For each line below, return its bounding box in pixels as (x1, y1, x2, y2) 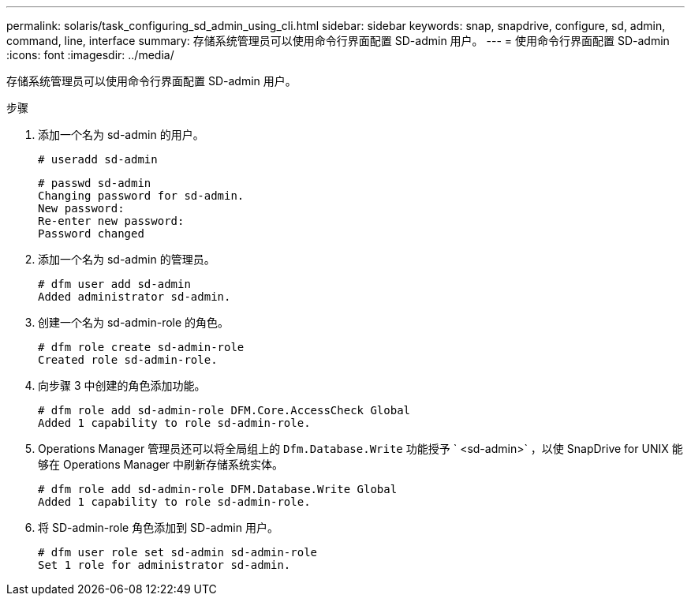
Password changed (38, 227, 144, 240)
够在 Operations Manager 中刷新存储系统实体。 (38, 458, 284, 471)
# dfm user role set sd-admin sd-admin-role (38, 546, 318, 559)
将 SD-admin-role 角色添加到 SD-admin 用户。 (38, 521, 278, 534)
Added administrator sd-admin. (38, 290, 231, 303)
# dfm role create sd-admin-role (38, 341, 245, 353)
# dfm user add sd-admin (38, 278, 191, 290)
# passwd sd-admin (38, 177, 151, 189)
